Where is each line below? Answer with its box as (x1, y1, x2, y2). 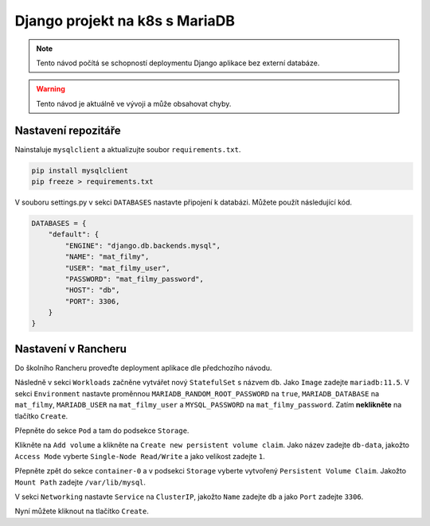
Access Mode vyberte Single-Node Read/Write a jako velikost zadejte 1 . (14, 451, 266, 461)
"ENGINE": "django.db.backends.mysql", (64, 241, 221, 250)
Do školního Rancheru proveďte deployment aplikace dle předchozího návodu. (14, 363, 272, 372)
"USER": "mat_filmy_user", (64, 263, 170, 272)
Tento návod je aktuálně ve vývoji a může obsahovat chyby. (36, 99, 232, 108)
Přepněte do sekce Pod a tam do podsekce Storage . (14, 426, 190, 435)
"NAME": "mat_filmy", (64, 252, 150, 262)
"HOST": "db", (64, 286, 120, 294)
